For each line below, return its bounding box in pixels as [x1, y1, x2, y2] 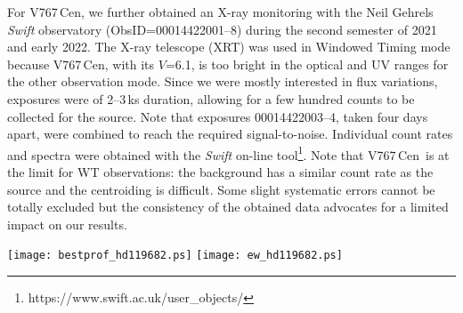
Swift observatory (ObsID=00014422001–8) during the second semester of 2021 [7, 20, 437, 38]
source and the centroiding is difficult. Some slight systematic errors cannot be [7, 180, 435, 198]
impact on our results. [7, 214, 127, 233]
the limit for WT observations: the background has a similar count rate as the [7, 163, 434, 181]
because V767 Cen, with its [7, 54, 155, 73]
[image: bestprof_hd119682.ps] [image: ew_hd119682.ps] [7, 249, 343, 262]
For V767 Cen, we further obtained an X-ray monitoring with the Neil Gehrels [7, 3, 434, 20]
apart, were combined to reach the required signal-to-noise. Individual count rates [7, 124, 453, 143]
